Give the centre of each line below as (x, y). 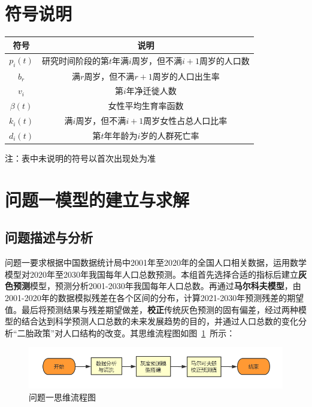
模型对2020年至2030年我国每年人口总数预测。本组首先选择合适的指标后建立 (152, 274)
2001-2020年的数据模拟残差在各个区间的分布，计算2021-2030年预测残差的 (146, 297)
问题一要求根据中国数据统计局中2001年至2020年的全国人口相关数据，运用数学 (156, 262)
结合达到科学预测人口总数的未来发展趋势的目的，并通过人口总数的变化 (160, 321)
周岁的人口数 (224, 61)
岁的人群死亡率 (170, 135)
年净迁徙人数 (151, 91)
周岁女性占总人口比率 (185, 121)
